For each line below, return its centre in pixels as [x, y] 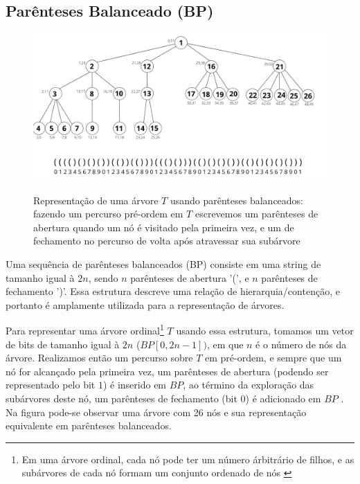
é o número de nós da [301, 344]
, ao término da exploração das [249, 385]
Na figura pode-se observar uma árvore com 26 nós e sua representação [156, 412]
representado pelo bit [51, 385]
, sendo [103, 277]
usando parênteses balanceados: [237, 200]
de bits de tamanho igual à [63, 344]
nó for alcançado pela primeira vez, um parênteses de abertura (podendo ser [167, 371]
